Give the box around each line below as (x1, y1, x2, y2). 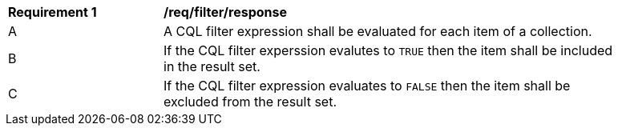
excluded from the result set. (164, 94, 337, 110)
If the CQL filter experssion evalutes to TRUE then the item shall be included (164, 42, 613, 58)
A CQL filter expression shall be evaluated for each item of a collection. (164, 23, 592, 39)
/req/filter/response (164, 4, 288, 20)
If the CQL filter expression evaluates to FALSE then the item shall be (164, 78, 571, 94)
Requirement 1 (8, 4, 97, 20)
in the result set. (164, 58, 261, 74)
